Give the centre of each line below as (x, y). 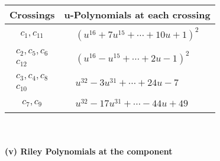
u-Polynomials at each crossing (137, 15)
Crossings (32, 15)
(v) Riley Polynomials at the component (89, 151)
